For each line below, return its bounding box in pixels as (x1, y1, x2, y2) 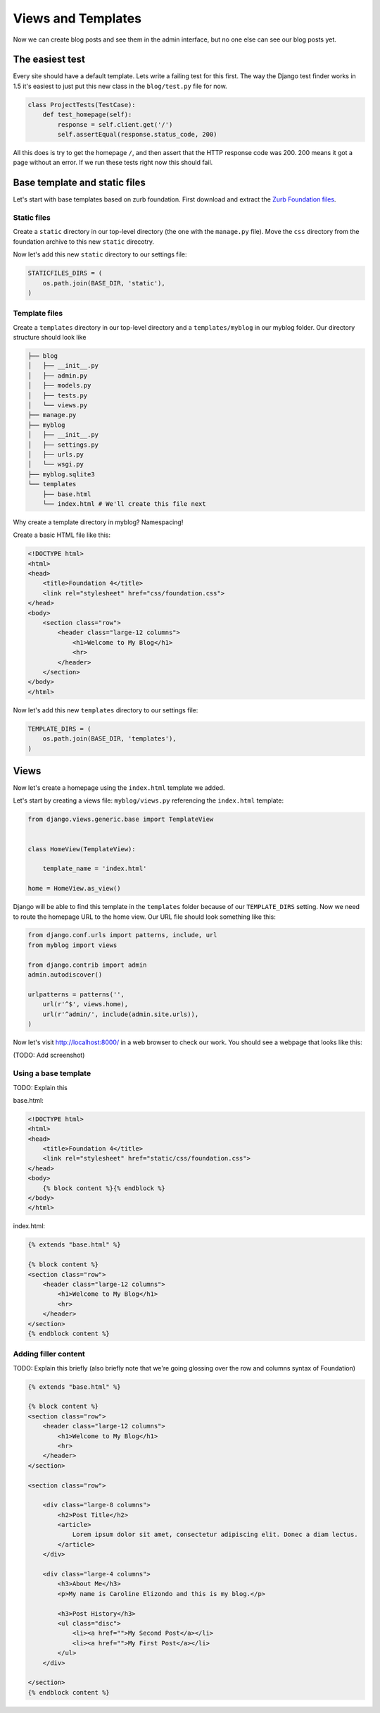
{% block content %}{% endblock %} (42, 1184, 165, 1192)
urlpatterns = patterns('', (27, 990, 125, 998)
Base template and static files (13, 177, 146, 189)
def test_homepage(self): (42, 111, 132, 119)
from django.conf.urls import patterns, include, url (27, 931, 217, 939)
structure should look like (13, 333, 87, 342)
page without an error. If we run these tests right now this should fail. (13, 159, 213, 167)
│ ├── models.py (27, 381, 91, 390)
